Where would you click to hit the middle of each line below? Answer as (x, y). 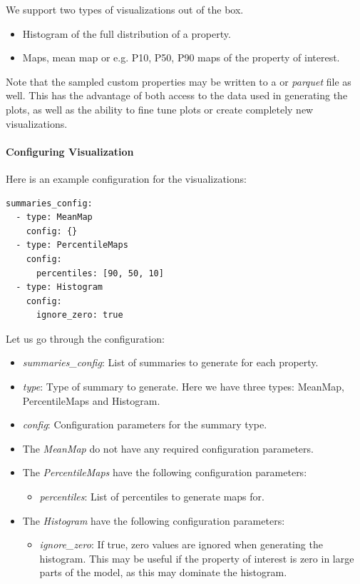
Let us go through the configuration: (85, 338)
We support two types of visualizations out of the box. (125, 9)
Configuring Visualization (70, 151)
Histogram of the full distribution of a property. (127, 33)
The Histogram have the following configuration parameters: (154, 520)
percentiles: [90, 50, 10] (100, 273)
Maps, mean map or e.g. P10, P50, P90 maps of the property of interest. (181, 57)
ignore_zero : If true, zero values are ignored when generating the (181, 544)
